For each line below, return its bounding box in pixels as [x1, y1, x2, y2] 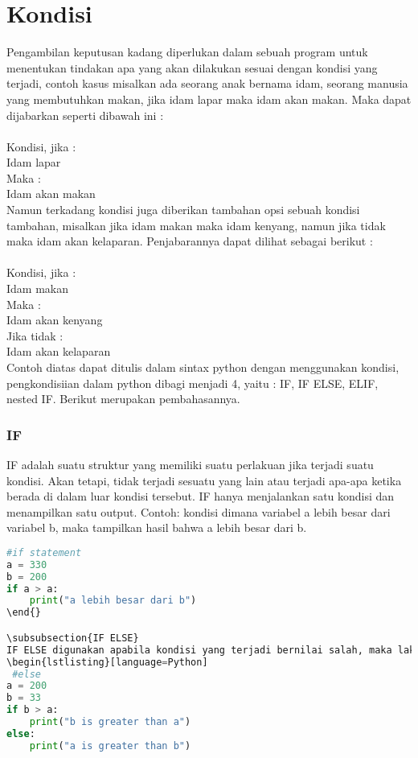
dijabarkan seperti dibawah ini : [6, 106, 164, 123]
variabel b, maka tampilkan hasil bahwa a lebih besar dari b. [6, 519, 307, 536]
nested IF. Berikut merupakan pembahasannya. [6, 390, 240, 407]
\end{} [6, 607, 41, 619]
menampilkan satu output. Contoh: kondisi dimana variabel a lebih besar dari [6, 503, 391, 520]
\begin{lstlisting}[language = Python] [6, 656, 208, 668]
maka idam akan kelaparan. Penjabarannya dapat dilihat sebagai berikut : [6, 233, 373, 249]
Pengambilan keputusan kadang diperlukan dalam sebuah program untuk [6, 43, 368, 60]
